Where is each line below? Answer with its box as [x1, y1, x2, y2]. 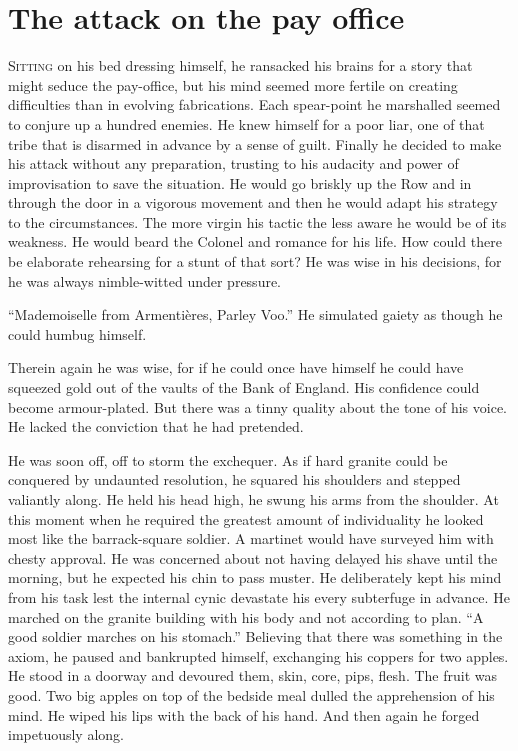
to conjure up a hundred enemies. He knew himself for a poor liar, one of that [8, 113, 485, 134]
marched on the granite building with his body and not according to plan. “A [8, 606, 484, 627]
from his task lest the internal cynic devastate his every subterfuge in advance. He [8, 586, 510, 607]
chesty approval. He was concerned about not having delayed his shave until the [8, 547, 498, 568]
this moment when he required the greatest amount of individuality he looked [8, 508, 484, 529]
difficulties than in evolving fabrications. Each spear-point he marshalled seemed [8, 94, 501, 115]
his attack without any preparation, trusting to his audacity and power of [8, 153, 459, 174]
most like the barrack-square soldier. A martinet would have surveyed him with [8, 528, 494, 549]
